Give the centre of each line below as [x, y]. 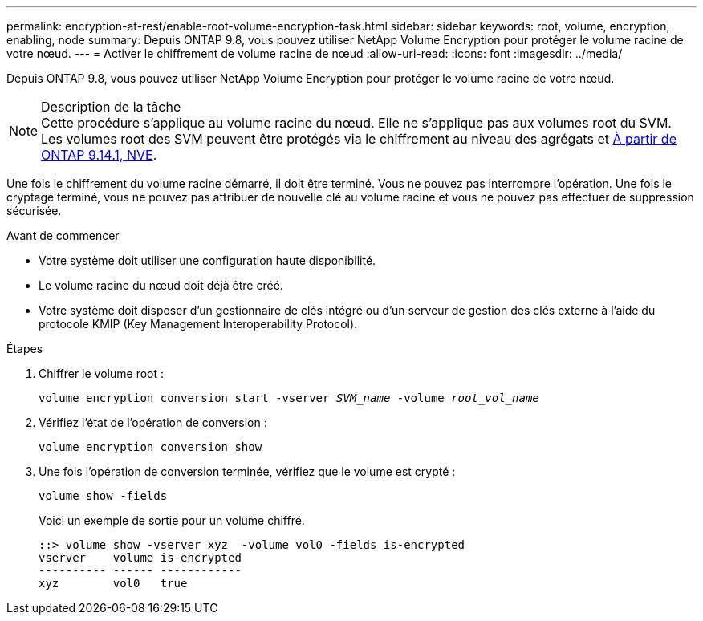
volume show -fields [103, 496]
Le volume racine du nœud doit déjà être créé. [161, 285]
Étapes [25, 349]
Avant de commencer [63, 235]
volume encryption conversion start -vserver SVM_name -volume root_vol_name [289, 398]
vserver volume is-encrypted [140, 558]
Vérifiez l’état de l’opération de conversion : [153, 422]
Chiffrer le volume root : [102, 373]
